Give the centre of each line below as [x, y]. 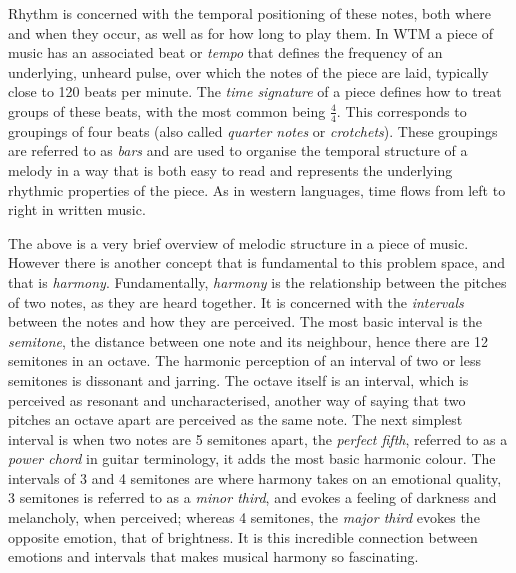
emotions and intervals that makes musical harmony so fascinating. [213, 556]
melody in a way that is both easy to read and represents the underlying [230, 169]
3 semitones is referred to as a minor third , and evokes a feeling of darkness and [252, 497]
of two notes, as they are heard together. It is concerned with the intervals [236, 301]
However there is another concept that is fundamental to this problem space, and [257, 262]
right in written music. [77, 209]
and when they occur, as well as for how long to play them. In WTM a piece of [251, 32]
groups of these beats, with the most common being [167, 110]
